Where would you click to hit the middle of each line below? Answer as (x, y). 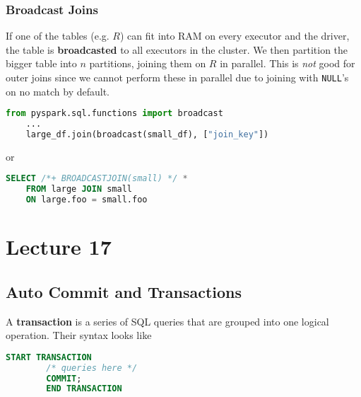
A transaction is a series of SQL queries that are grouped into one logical (167, 321)
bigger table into (41, 63)
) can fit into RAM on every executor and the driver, (235, 36)
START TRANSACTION (49, 357)
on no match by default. (58, 91)
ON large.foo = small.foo (87, 200)
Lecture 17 (59, 247)
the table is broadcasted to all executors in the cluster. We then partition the (177, 49)
